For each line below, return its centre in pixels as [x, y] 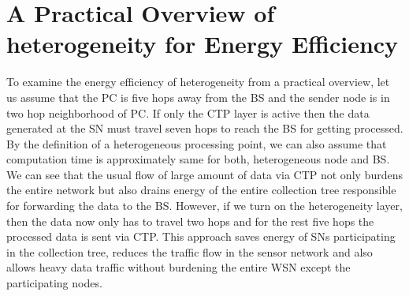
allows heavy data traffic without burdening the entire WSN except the [178, 267]
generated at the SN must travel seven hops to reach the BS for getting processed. [205, 128]
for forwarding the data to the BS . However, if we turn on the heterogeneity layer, [204, 206]
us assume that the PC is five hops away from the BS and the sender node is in [198, 97]
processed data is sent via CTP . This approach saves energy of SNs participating [201, 236]
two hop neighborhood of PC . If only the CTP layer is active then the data [188, 112]
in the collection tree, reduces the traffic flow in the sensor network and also [190, 251]
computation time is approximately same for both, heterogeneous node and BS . [198, 159]
